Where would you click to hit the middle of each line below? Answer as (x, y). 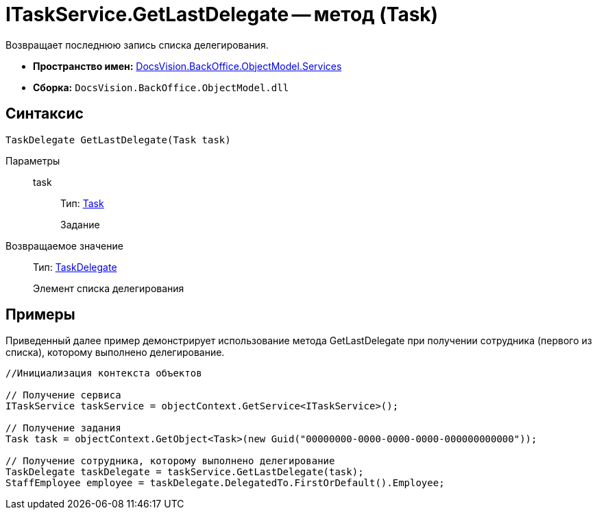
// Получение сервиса (63, 395)
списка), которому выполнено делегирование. (115, 352)
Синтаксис (45, 114)
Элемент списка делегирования (109, 288)
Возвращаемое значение (64, 245)
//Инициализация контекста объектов (104, 373)
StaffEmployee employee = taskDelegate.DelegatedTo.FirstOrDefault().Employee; (225, 483)
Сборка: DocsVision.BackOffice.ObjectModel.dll (161, 87)
